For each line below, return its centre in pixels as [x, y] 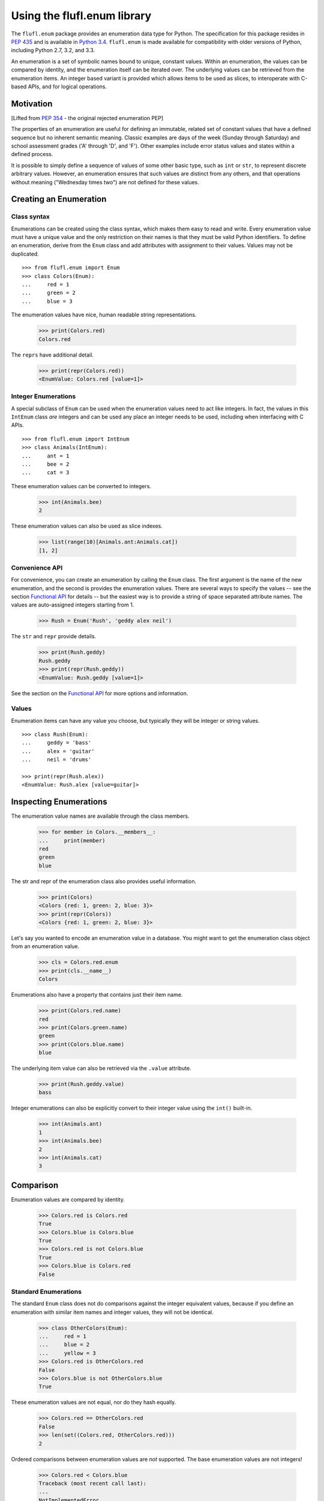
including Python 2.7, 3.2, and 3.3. [53, 50]
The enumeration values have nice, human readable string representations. [104, 315]
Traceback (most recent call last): [93, 1483]
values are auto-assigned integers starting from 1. [73, 605]
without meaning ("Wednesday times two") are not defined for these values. [105, 182]
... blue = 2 [64, 1345]
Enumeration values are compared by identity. [68, 1199]
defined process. [32, 154]
